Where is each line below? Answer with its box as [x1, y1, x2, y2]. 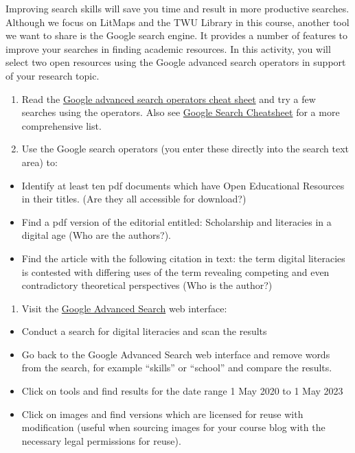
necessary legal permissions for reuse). [21, 433, 181, 448]
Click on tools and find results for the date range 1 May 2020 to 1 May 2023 [21, 384, 343, 398]
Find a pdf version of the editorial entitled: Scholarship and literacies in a [21, 214, 332, 229]
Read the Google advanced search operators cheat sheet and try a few [21, 91, 316, 106]
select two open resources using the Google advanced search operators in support [5, 55, 346, 69]
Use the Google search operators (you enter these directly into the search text [21, 141, 350, 156]
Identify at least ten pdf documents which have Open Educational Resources [21, 178, 345, 192]
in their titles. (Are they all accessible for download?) [21, 191, 247, 206]
